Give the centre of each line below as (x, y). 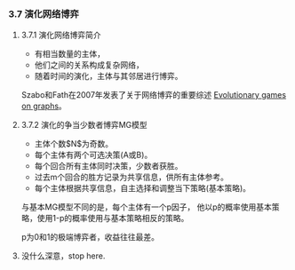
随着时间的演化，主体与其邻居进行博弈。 (108, 76)
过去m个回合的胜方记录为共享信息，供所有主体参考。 (131, 177)
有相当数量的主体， (70, 54)
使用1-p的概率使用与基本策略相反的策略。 (113, 218)
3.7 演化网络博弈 (44, 13)
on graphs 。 (44, 106)
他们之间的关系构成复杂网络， (89, 65)
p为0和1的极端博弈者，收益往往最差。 (90, 237)
